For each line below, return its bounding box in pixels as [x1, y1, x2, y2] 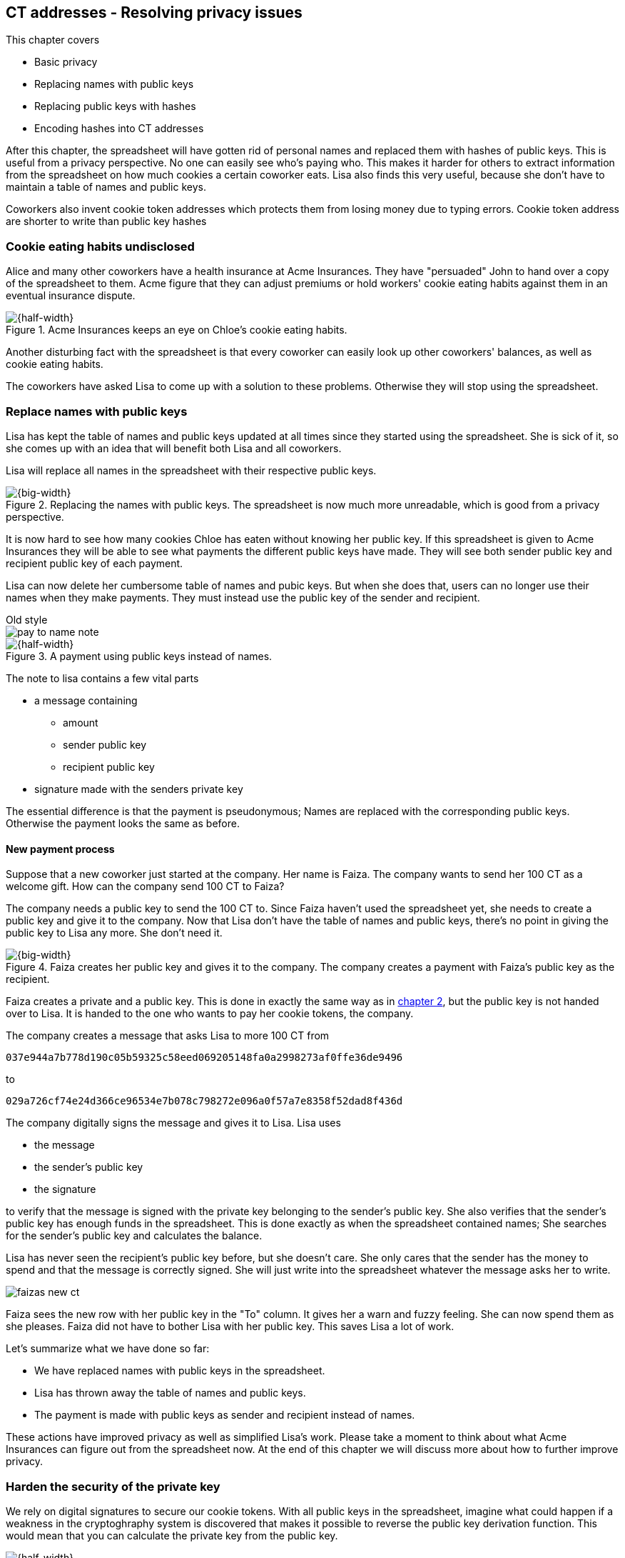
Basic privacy [34, 56, 98, 69]
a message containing [34, 694, 138, 706]
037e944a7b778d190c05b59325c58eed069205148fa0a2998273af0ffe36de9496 [6, 1052, 403, 1064]
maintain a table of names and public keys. [6, 181, 206, 194]
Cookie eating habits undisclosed [6, 239, 195, 254]
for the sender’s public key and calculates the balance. [6, 1229, 263, 1242]
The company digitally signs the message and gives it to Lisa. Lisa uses [6, 1117, 341, 1129]
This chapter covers [6, 34, 100, 46]
